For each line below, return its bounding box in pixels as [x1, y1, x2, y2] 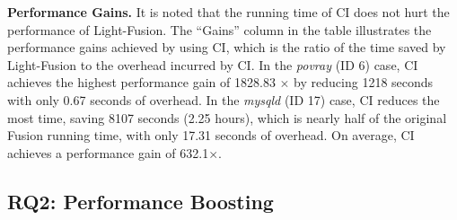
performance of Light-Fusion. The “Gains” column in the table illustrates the [7, 20, 432, 39]
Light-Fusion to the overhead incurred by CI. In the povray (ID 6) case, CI [7, 55, 418, 74]
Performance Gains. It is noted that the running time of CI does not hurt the [7, 3, 450, 21]
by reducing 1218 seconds [294, 73, 434, 92]
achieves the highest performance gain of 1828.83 [7, 73, 276, 92]
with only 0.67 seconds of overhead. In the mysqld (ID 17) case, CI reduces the [7, 90, 440, 109]
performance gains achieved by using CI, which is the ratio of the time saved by [7, 38, 446, 57]
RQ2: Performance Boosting [7, 187, 274, 215]
